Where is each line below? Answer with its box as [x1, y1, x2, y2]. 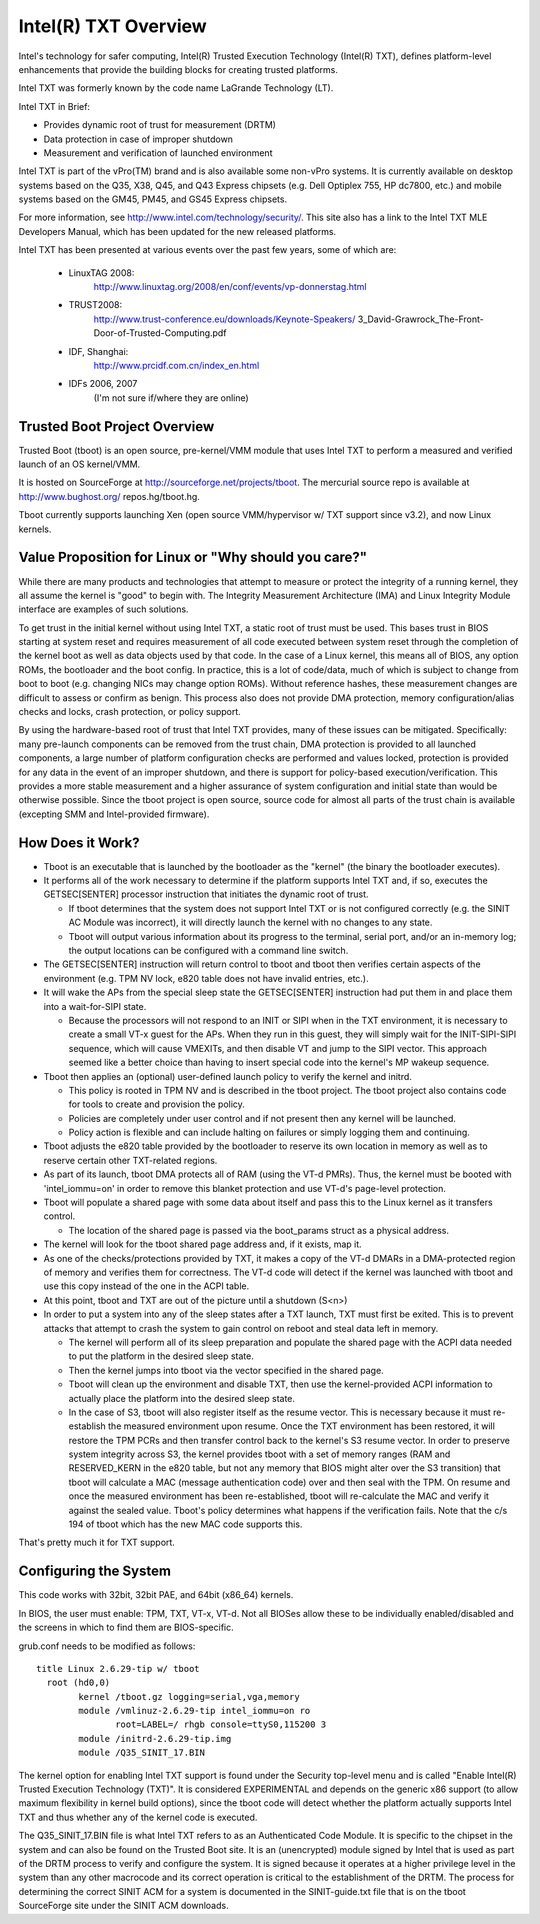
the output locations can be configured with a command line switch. [68, 945, 349, 957]
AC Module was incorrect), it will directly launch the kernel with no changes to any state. [68, 916, 433, 929]
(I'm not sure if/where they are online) [93, 391, 249, 404]
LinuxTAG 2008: [68, 266, 135, 279]
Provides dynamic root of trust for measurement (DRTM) [43, 119, 277, 131]
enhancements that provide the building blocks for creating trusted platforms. [18, 63, 339, 75]
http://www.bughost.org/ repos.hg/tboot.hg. [18, 490, 200, 502]
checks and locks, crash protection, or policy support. [18, 706, 242, 718]
